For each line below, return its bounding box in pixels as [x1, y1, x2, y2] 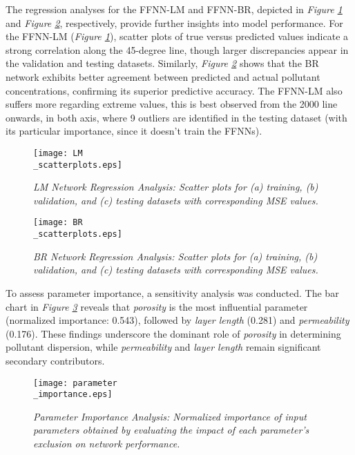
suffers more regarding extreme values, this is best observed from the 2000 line [6, 97, 338, 111]
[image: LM [33, 148, 83, 158]
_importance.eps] [33, 389, 113, 400]
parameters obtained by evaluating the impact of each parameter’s [33, 423, 309, 437]
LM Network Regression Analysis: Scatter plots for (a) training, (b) [33, 180, 318, 194]
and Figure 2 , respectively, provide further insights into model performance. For [6, 15, 343, 30]
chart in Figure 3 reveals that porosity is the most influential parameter [6, 299, 308, 313]
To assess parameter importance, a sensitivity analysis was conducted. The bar [6, 285, 339, 300]
